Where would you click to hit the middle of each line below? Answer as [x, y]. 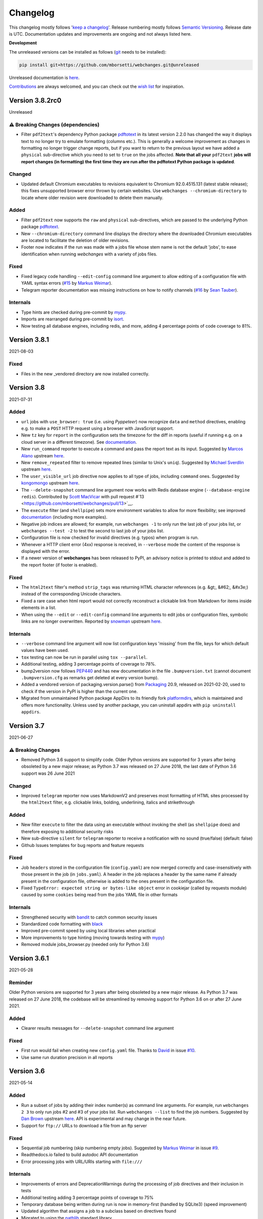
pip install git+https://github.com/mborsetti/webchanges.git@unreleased [109, 65]
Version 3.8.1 [29, 340]
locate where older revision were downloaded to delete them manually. [92, 197]
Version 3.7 [27, 726]
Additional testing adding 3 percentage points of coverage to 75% [87, 1198]
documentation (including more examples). [64, 517]
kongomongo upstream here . [50, 483]
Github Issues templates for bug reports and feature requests [83, 845]
